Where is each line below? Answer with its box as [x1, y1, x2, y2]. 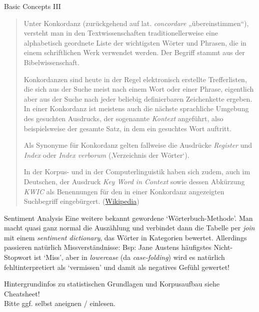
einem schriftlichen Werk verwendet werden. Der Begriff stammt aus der [23, 47, 245, 58]
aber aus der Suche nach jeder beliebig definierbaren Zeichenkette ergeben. [23, 93, 252, 104]
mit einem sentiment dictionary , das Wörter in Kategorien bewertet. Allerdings [4, 232, 247, 242]
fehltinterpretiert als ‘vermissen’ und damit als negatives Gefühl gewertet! [4, 261, 230, 272]
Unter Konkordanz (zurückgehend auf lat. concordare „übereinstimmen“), [23, 18, 249, 28]
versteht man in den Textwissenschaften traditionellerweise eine [23, 28, 218, 38]
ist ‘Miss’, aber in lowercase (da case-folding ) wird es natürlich [33, 252, 225, 262]
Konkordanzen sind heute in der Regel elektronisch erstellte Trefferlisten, [23, 74, 247, 84]
